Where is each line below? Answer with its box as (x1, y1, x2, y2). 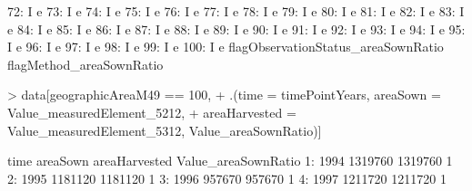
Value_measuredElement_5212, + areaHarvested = (7, 102, 296, 121)
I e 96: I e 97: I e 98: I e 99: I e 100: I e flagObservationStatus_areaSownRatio (7, 37, 444, 56)
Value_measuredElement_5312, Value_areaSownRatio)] (7, 120, 322, 139)
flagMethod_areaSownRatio (7, 54, 164, 73)
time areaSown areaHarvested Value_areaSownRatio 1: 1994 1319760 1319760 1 (7, 151, 453, 170)
